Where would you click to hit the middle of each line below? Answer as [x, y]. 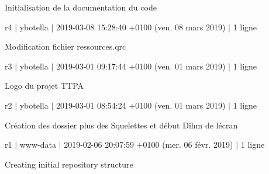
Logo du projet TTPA [44, 86]
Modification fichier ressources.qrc [65, 46]
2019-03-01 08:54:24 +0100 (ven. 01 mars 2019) [141, 105]
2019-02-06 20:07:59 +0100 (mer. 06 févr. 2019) [149, 145]
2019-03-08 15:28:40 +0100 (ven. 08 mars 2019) [141, 27]
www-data [38, 145]
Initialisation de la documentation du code [81, 7]
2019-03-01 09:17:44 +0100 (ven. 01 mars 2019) [141, 66]
